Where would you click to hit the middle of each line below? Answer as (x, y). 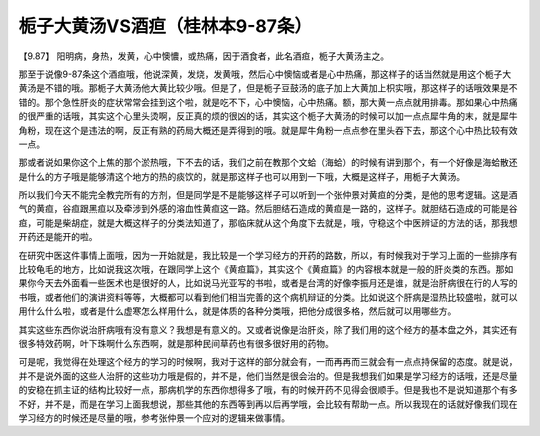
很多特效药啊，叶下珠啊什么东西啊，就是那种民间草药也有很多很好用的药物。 (176, 343)
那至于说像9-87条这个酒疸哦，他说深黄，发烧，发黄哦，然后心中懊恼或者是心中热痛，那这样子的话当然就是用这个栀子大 (265, 74)
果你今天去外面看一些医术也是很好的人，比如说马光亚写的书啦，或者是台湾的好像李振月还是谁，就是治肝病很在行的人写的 (268, 283)
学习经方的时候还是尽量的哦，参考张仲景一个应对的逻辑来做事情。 (154, 417)
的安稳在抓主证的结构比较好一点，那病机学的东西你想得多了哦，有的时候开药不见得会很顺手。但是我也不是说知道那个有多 (268, 390)
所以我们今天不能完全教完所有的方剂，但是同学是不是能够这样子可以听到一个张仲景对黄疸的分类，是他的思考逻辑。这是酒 (268, 195)
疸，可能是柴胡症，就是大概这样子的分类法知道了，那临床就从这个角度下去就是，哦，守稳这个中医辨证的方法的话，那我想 (268, 222)
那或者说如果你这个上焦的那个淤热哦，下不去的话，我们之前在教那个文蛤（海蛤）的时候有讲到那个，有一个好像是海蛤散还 (268, 162)
